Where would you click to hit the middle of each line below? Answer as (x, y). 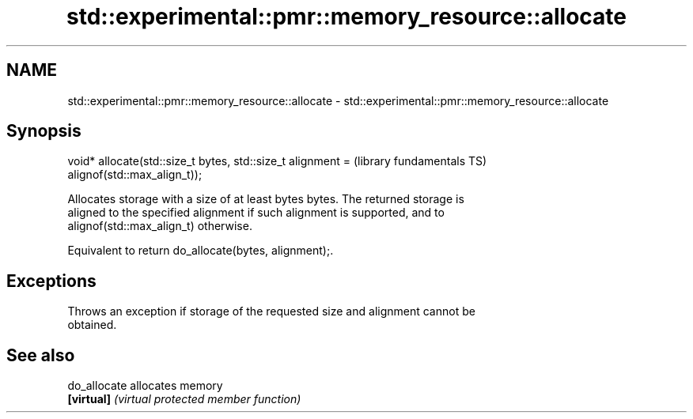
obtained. (92, 325)
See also (41, 355)
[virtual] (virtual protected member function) (184, 399)
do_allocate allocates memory (145, 386)
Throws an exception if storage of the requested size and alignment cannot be (271, 311)
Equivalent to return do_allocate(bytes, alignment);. (201, 251)
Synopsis (44, 131)
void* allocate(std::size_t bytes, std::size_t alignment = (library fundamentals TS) (277, 161)
